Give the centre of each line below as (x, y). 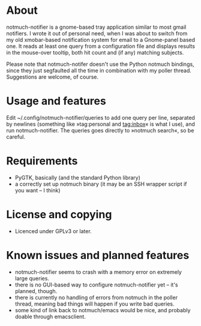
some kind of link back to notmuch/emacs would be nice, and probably (103, 310)
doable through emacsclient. (50, 316)
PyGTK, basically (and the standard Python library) (78, 177)
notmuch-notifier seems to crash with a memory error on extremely (98, 272)
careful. (16, 137)
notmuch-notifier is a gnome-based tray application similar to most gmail (96, 27)
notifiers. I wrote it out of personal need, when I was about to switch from (97, 33)
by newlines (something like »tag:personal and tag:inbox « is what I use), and (100, 124)
